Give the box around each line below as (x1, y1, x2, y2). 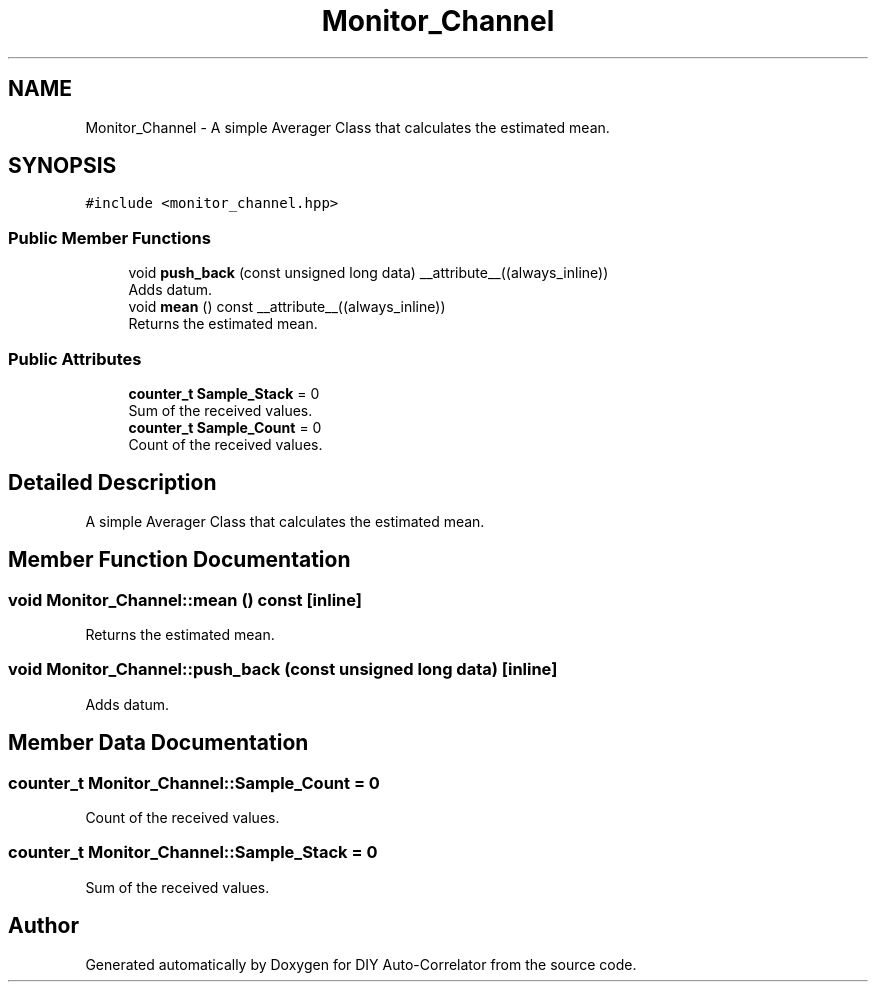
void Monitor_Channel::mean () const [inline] (8, 589, 362, 610)
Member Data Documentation (8, 730, 309, 756)
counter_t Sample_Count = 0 (128, 418, 322, 436)
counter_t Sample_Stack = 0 (128, 384, 320, 402)
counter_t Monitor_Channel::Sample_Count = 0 (8, 772, 380, 793)
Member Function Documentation (8, 547, 351, 573)
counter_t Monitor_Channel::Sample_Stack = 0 (8, 842, 378, 863)
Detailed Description (8, 470, 217, 496)
